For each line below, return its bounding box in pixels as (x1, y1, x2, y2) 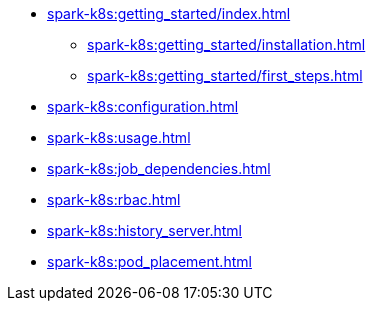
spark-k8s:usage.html (47, 129, 191, 146)
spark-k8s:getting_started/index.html (47, 5, 291, 22)
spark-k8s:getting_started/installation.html (87, 36, 366, 53)
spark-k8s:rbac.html (47, 191, 181, 208)
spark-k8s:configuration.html (47, 98, 239, 115)
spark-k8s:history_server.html (47, 222, 242, 239)
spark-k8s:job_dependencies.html (47, 160, 271, 177)
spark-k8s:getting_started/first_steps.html (87, 67, 363, 84)
